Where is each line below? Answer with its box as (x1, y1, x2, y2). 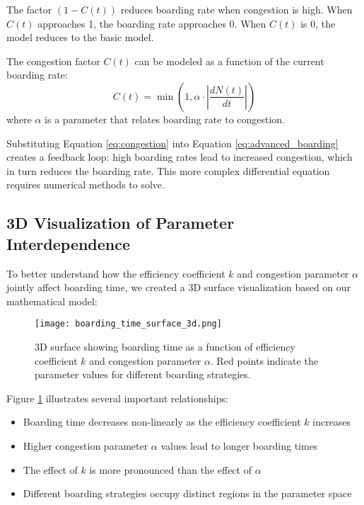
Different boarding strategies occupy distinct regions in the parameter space (23, 486, 352, 501)
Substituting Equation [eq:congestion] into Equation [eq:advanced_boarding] (6, 135, 339, 150)
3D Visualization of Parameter (6, 212, 235, 234)
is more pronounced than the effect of (89, 462, 252, 477)
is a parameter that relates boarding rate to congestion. (45, 111, 286, 126)
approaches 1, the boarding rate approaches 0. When (37, 16, 266, 30)
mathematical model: (6, 293, 98, 308)
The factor (6, 2, 52, 16)
